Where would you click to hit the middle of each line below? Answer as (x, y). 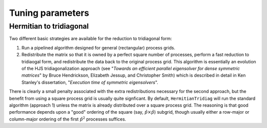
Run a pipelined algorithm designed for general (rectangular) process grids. (98, 47)
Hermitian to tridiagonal (49, 26)
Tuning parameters (49, 13)
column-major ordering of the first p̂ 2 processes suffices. (67, 119)
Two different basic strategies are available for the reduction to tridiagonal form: (91, 39)
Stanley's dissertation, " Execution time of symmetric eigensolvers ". (90, 82)
